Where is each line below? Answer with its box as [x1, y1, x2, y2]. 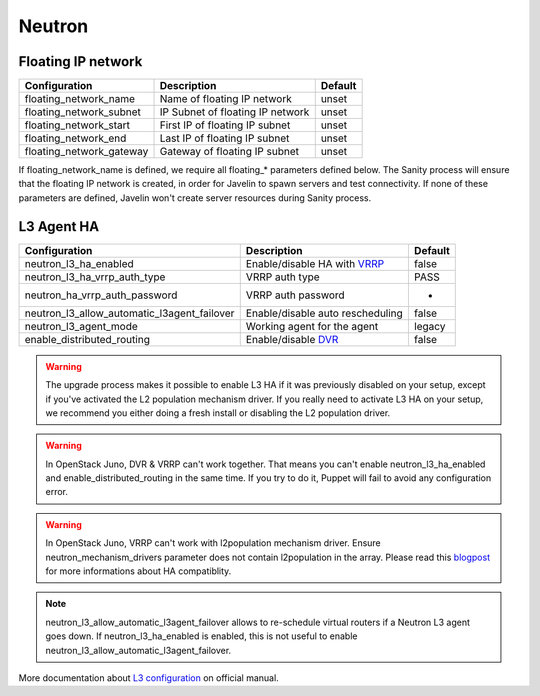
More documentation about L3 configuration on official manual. [18, 672, 279, 684]
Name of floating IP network [159, 92, 292, 106]
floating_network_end [24, 131, 127, 145]
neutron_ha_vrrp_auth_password [24, 288, 178, 302]
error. [45, 486, 69, 498]
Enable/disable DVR [245, 332, 339, 346]
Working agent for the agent [245, 319, 379, 333]
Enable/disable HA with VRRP [245, 256, 385, 270]
